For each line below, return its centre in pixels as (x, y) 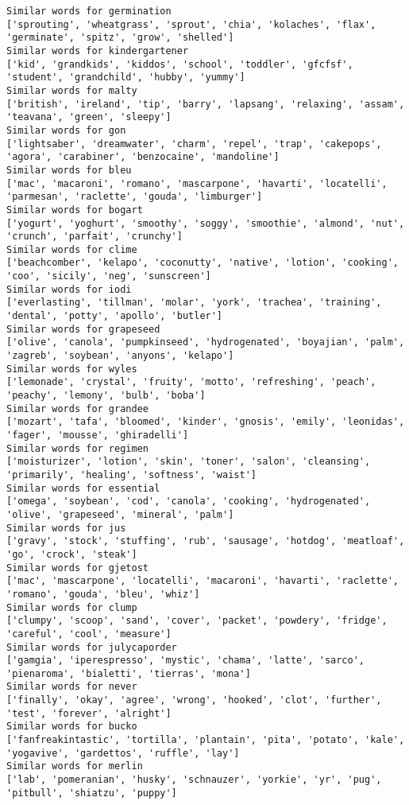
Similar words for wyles (72, 369)
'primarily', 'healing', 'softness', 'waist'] (131, 474)
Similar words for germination (89, 11)
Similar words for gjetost (77, 568)
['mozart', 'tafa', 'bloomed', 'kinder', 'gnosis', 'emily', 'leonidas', (206, 422)
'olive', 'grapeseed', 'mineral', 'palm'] (120, 514)
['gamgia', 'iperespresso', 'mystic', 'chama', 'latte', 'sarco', (186, 661)
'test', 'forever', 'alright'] (89, 713)
